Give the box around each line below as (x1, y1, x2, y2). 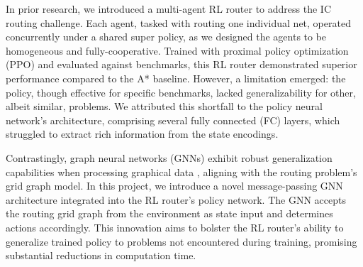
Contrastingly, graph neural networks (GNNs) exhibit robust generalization (6, 150, 333, 165)
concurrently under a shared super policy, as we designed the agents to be (6, 29, 327, 44)
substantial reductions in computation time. (6, 248, 196, 263)
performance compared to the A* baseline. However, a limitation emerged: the (6, 70, 346, 85)
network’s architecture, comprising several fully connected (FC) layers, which (6, 112, 340, 127)
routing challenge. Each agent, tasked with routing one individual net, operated (6, 15, 351, 30)
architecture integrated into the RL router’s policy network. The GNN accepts (6, 192, 346, 207)
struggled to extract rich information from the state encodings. (6, 126, 279, 141)
